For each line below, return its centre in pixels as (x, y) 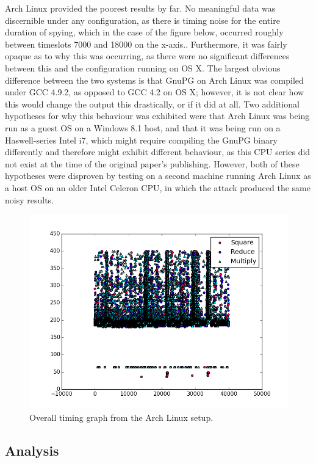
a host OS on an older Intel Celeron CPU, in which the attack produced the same (158, 187)
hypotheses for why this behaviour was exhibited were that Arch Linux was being (157, 116)
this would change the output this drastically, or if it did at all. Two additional (152, 104)
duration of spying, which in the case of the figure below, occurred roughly (144, 32)
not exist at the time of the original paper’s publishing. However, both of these (152, 163)
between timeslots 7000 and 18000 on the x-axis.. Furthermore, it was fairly (146, 44)
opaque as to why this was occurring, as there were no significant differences (147, 56)
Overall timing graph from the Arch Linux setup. (121, 417)
